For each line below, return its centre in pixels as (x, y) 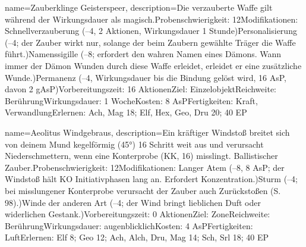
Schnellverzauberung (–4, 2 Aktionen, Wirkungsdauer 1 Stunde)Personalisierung (151, 31)
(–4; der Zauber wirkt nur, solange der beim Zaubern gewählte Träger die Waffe (150, 42)
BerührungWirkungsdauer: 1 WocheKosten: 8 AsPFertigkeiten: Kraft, (131, 100)
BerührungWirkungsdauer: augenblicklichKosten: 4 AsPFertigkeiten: (129, 225)
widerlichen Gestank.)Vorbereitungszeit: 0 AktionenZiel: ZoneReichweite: (138, 214)
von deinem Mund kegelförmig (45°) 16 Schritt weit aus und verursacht (134, 144)
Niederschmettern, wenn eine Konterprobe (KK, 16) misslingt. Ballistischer (141, 156)
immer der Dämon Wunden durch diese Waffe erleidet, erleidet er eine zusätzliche (153, 65)
